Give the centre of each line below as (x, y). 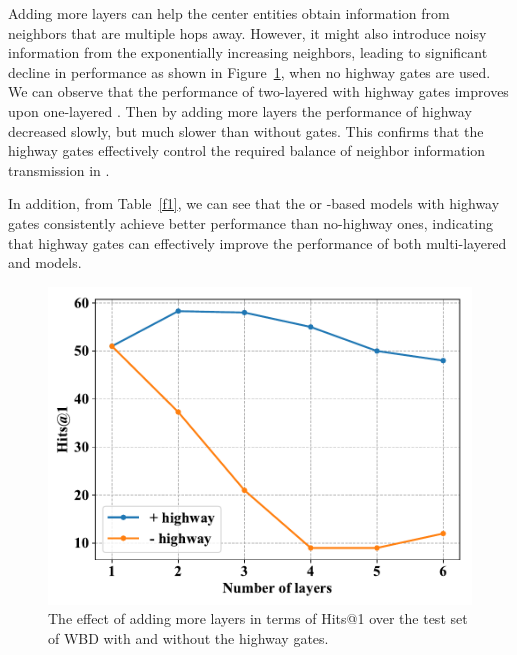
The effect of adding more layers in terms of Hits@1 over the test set (258, 618)
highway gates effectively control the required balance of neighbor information (247, 150)
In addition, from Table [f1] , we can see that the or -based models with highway (254, 203)
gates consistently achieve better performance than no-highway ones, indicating (250, 222)
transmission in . (59, 169)
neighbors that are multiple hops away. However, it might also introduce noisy (247, 32)
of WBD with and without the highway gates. (188, 637)
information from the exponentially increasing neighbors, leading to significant (248, 52)
